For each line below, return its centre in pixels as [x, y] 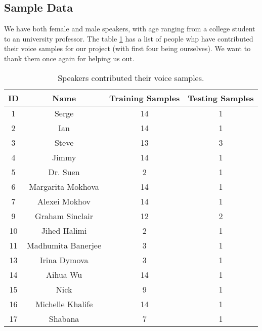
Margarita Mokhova [64, 186]
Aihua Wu [64, 274]
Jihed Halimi [64, 230]
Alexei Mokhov [64, 201]
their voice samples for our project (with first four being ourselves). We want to [127, 48]
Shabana [64, 318]
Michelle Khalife [64, 304]
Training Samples [145, 98]
